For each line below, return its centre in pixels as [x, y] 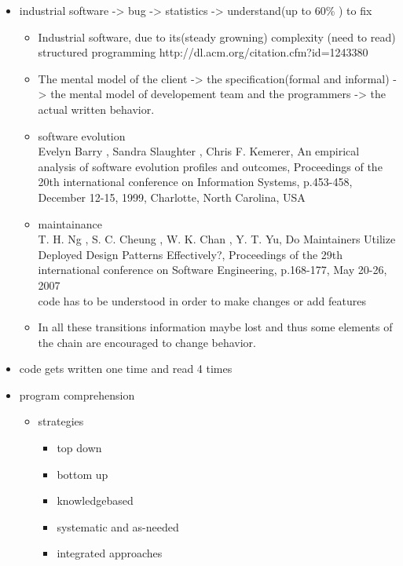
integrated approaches [110, 553]
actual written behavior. [96, 109]
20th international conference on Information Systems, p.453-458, [195, 182]
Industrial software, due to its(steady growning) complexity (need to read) [217, 37]
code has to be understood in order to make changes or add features [202, 300]
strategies [61, 421]
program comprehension [77, 394]
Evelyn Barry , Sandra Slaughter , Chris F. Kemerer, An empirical [199, 151]
